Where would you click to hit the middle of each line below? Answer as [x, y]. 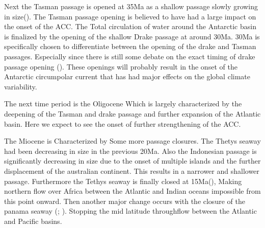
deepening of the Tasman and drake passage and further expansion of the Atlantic [132, 113]
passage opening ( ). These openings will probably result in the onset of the [121, 66]
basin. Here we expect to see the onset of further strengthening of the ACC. [123, 123]
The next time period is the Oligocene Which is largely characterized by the [123, 104]
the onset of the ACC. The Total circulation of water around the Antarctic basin [130, 26]
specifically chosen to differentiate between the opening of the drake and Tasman [130, 46]
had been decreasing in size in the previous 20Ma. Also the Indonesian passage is [130, 151]
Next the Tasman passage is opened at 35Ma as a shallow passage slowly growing [131, 6]
